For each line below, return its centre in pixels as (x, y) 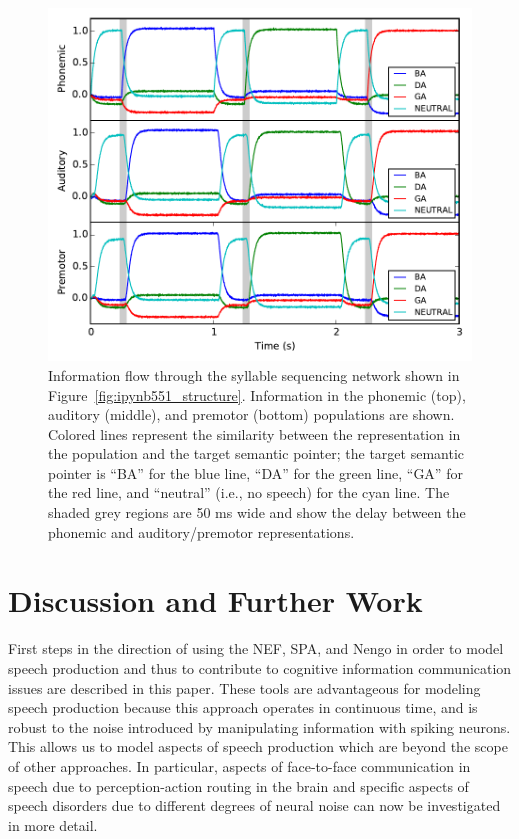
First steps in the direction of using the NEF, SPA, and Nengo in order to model (256, 648)
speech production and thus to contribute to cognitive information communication (260, 667)
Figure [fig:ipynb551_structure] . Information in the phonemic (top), (257, 394)
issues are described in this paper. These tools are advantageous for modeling (244, 687)
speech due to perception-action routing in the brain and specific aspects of (238, 785)
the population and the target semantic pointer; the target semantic (256, 453)
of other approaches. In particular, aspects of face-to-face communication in (239, 765)
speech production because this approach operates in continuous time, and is (243, 707)
